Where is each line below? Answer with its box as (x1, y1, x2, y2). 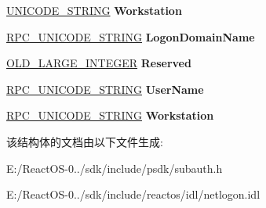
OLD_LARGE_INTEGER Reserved (6, 55, 191, 71)
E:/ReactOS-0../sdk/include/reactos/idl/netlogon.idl (6, 186, 261, 203)
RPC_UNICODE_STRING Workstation (6, 107, 214, 124)
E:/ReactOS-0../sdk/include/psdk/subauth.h (6, 160, 223, 176)
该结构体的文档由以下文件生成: (6, 133, 163, 149)
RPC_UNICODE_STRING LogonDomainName (6, 28, 255, 45)
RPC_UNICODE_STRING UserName (6, 81, 204, 97)
